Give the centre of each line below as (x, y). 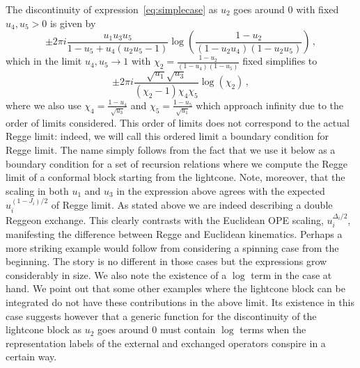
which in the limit (44, 61)
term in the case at (291, 274)
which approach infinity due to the (269, 105)
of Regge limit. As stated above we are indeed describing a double (192, 205)
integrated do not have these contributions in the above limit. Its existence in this (180, 302)
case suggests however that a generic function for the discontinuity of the (161, 315)
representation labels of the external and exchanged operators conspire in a (166, 343)
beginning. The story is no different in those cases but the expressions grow (166, 261)
